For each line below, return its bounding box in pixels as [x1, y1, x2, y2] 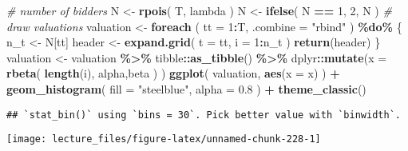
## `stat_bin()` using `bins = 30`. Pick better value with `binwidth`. [6, 109, 401, 121]
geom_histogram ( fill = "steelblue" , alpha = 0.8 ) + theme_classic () [6, 80, 366, 97]
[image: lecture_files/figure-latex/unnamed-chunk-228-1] [6, 133, 321, 145]
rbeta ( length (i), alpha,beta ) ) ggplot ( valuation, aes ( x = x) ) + [6, 65, 340, 81]
